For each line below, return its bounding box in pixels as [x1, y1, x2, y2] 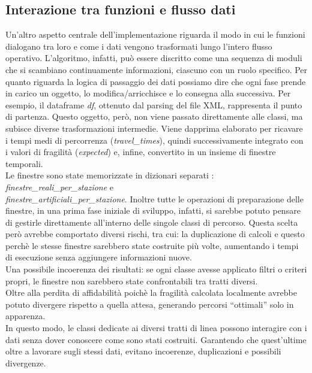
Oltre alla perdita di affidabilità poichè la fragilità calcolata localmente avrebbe [5, 286, 297, 299]
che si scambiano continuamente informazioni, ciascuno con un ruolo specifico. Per [5, 63, 308, 75]
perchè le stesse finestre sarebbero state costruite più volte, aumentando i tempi [5, 239, 299, 251]
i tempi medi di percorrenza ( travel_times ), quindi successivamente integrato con [5, 134, 304, 146]
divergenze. [5, 356, 46, 369]
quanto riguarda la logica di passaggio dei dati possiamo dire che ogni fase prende [5, 75, 306, 87]
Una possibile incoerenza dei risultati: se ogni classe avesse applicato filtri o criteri [5, 263, 307, 275]
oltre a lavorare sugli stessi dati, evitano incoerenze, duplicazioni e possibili [5, 345, 281, 357]
